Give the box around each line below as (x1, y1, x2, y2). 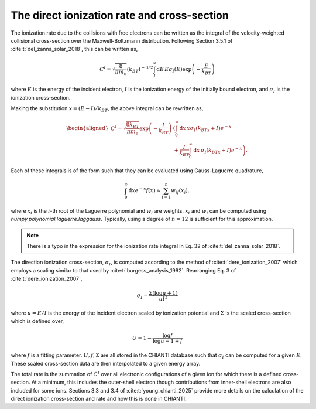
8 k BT (126, 121, 140, 129)
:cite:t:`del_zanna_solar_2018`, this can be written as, (11, 46, 138, 53)
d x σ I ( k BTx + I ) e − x (193, 146, 242, 155)
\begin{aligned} (66, 125, 109, 132)
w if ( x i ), (170, 187, 190, 195)
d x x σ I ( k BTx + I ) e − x (179, 124, 232, 133)
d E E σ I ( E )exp (156, 66, 192, 74)
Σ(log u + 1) (148, 290, 178, 296)
